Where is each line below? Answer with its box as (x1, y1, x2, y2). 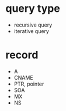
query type (5, 2, 61, 15)
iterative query (13, 27, 49, 34)
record (5, 48, 39, 62)
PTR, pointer (13, 80, 44, 87)
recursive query (13, 21, 53, 28)
